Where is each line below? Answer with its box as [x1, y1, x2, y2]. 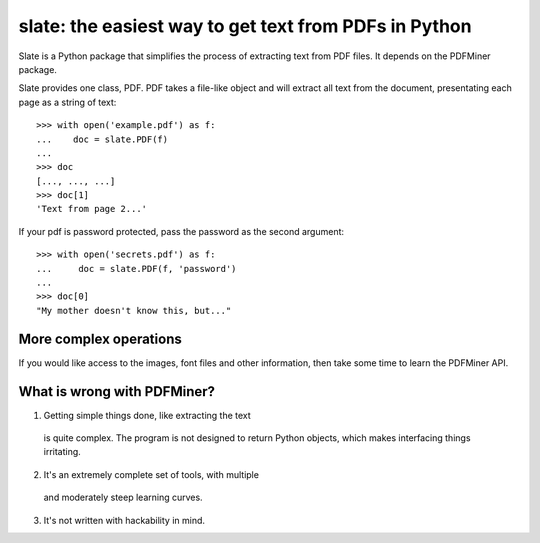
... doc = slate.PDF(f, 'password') [36, 263, 237, 274]
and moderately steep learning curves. [43, 491, 204, 504]
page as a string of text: [18, 96, 117, 108]
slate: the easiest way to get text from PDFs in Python [18, 15, 472, 37]
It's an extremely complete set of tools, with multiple [43, 468, 260, 480]
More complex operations [18, 330, 182, 347]
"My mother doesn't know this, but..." [36, 305, 232, 316]
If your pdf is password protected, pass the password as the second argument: [18, 225, 345, 237]
